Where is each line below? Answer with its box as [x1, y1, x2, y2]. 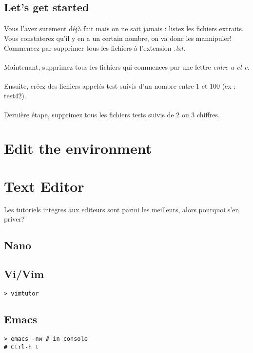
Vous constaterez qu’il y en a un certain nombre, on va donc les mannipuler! [4, 33, 232, 43]
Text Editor [4, 176, 84, 196]
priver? [4, 214, 25, 224]
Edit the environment [4, 138, 152, 158]
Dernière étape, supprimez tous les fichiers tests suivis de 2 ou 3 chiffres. [4, 109, 220, 119]
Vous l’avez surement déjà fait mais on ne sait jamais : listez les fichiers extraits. [4, 23, 244, 34]
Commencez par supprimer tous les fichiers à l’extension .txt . [4, 42, 186, 53]
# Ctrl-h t [4, 343, 39, 351]
